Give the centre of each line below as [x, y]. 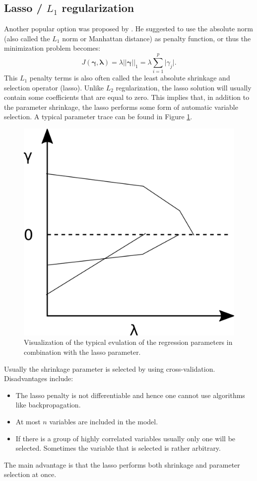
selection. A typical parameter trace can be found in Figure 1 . [98, 117]
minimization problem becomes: [52, 48]
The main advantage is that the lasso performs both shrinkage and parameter [122, 464]
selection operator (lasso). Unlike [54, 87]
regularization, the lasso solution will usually [184, 87]
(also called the [27, 38]
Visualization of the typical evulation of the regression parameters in [128, 342]
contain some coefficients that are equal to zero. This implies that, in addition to [127, 97]
